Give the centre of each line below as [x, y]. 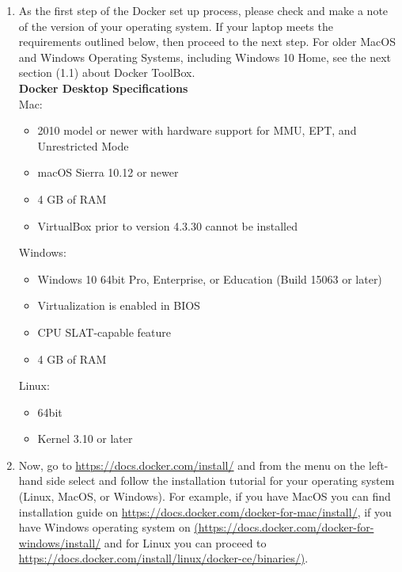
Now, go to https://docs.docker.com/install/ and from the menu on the [192, 465]
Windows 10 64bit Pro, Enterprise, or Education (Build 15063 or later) [210, 278]
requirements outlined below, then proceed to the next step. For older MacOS [207, 42]
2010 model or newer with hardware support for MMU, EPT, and [197, 130]
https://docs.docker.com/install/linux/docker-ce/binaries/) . [163, 558]
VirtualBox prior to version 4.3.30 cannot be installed [167, 225]
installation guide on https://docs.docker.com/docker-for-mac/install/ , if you [205, 511]
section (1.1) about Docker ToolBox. [107, 72]
